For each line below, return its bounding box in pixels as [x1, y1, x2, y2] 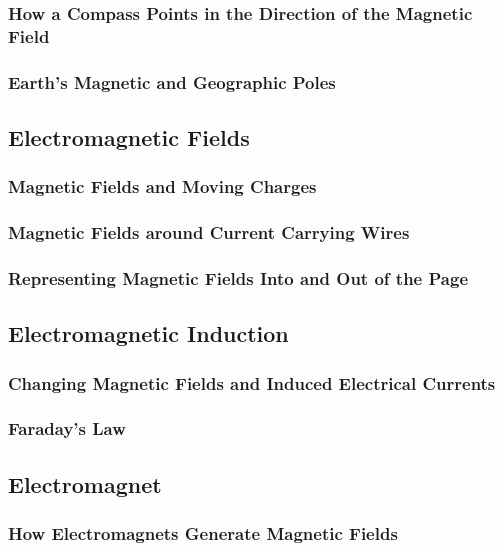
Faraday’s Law [8, 416, 126, 441]
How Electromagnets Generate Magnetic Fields [8, 521, 398, 546]
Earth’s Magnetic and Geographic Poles [8, 69, 336, 94]
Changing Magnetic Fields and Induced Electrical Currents [8, 370, 496, 395]
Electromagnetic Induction [8, 318, 289, 349]
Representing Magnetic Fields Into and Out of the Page [8, 266, 469, 290]
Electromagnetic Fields [8, 122, 250, 152]
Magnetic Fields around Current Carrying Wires [8, 220, 410, 245]
